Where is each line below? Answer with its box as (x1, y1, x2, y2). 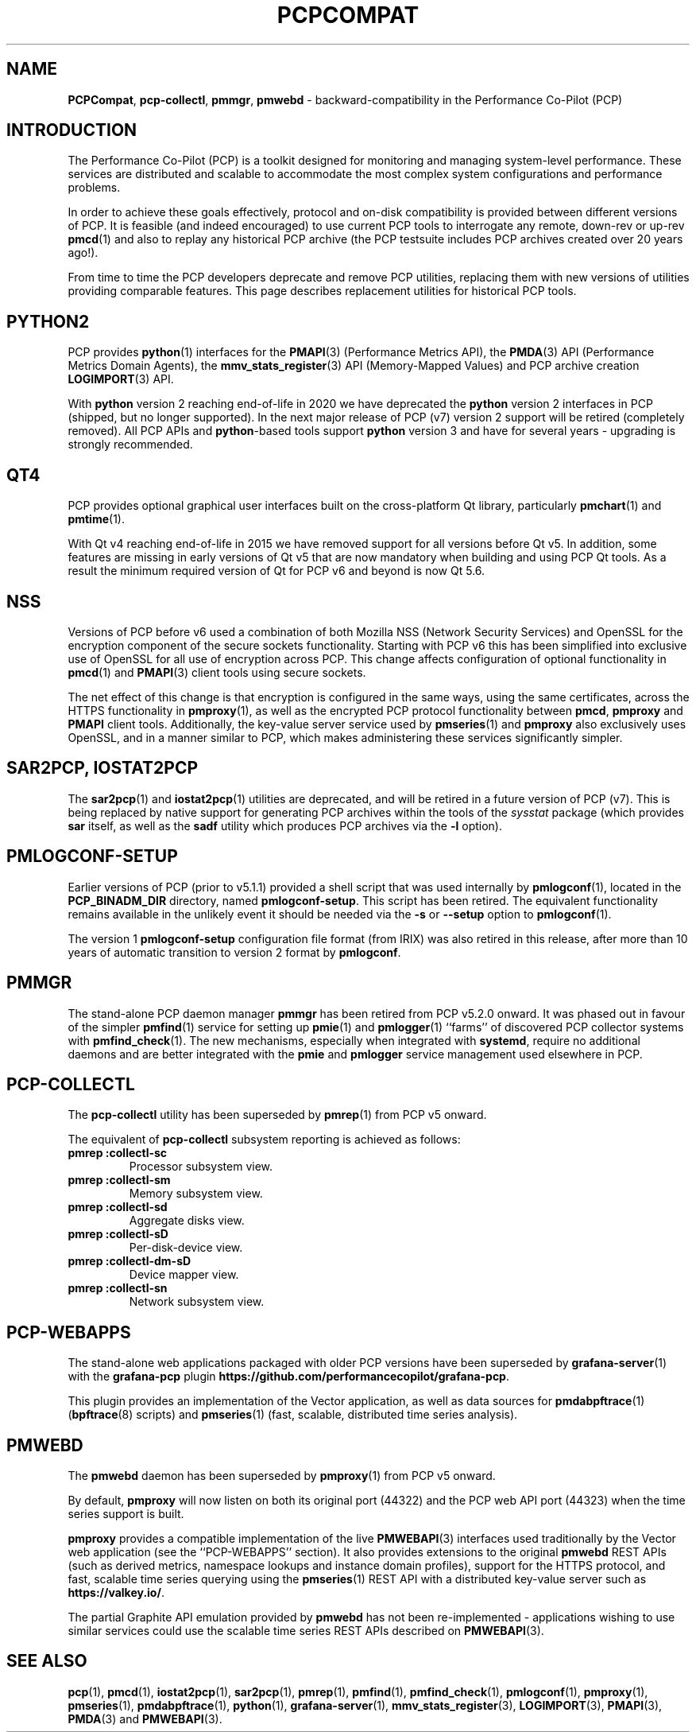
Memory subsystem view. (129, 1186, 263, 1201)
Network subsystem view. (129, 1295, 265, 1309)
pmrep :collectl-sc (68, 1146, 168, 1160)
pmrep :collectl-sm (68, 1173, 171, 1187)
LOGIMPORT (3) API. (68, 372, 174, 386)
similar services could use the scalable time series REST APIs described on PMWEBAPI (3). (68, 1624, 544, 1638)
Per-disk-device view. (129, 1241, 243, 1255)
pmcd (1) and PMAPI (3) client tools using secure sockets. (68, 665, 366, 679)
